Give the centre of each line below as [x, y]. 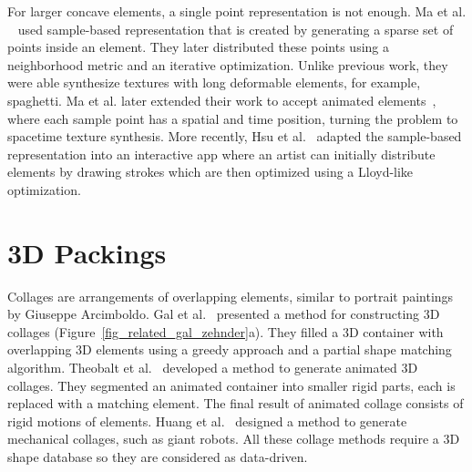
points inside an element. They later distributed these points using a [198, 47]
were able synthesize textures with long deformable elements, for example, [214, 82]
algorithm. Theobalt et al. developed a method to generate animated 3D [213, 368]
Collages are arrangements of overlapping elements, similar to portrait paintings [231, 296]
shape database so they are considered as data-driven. [158, 457]
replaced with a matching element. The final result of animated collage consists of [236, 403]
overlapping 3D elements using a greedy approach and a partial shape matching [230, 349]
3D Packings [87, 252]
